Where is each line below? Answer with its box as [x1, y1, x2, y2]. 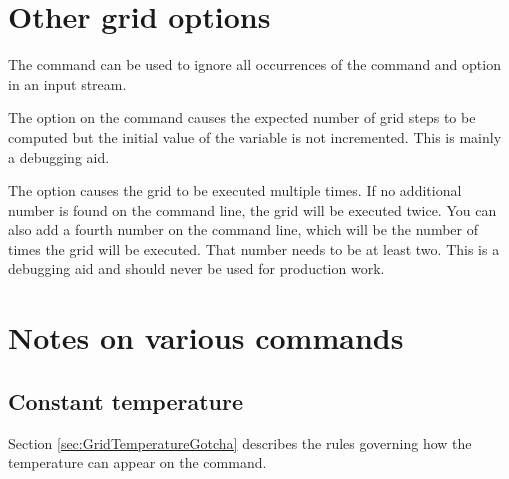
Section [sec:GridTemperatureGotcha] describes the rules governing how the [8, 432, 472, 453]
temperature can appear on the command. [8, 452, 267, 473]
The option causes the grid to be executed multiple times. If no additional [8, 180, 462, 201]
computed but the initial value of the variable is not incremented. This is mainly [8, 126, 502, 147]
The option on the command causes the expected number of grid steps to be [8, 107, 476, 128]
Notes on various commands [8, 317, 404, 358]
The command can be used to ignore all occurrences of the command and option [8, 54, 501, 75]
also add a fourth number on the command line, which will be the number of [8, 219, 478, 240]
